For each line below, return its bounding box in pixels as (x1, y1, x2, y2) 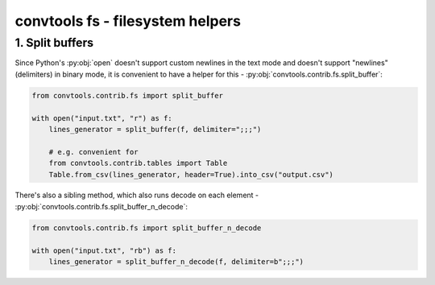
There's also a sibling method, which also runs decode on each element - (14, 190, 259, 200)
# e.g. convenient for (48, 147, 139, 156)
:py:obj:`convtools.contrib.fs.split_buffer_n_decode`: (14, 201, 188, 211)
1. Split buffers (14, 35, 94, 50)
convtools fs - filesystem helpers (14, 12, 242, 30)
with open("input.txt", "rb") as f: (31, 246, 177, 255)
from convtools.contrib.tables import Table (48, 159, 228, 168)
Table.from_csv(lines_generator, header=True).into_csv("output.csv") (48, 170, 334, 179)
